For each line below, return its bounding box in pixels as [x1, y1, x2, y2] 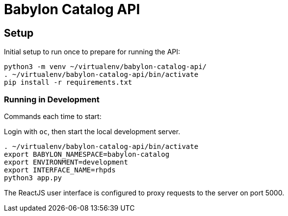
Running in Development [4, 94, 100, 104]
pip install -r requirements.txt [4, 78, 132, 87]
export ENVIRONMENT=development [4, 158, 128, 166]
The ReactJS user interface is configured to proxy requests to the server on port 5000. [4, 188, 285, 197]
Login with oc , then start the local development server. [4, 127, 181, 136]
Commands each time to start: [4, 112, 102, 120]
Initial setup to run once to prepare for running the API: [4, 48, 181, 56]
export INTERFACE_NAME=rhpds [4, 166, 116, 174]
